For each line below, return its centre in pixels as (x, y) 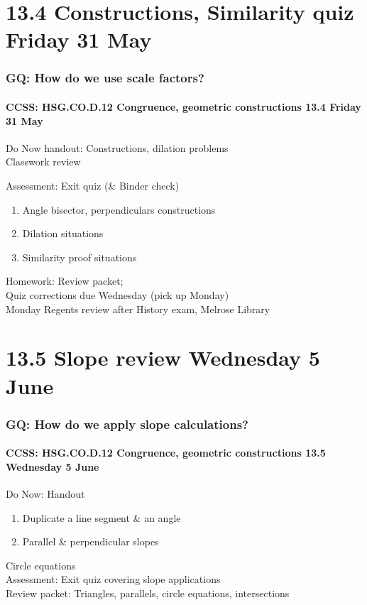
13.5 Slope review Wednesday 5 (163, 358)
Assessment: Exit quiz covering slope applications (113, 579)
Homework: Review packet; (65, 281)
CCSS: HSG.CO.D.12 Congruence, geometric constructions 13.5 (166, 453)
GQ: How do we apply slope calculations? (127, 424)
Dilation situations (63, 233)
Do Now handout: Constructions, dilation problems (117, 147)
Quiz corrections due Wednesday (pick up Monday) (117, 294)
